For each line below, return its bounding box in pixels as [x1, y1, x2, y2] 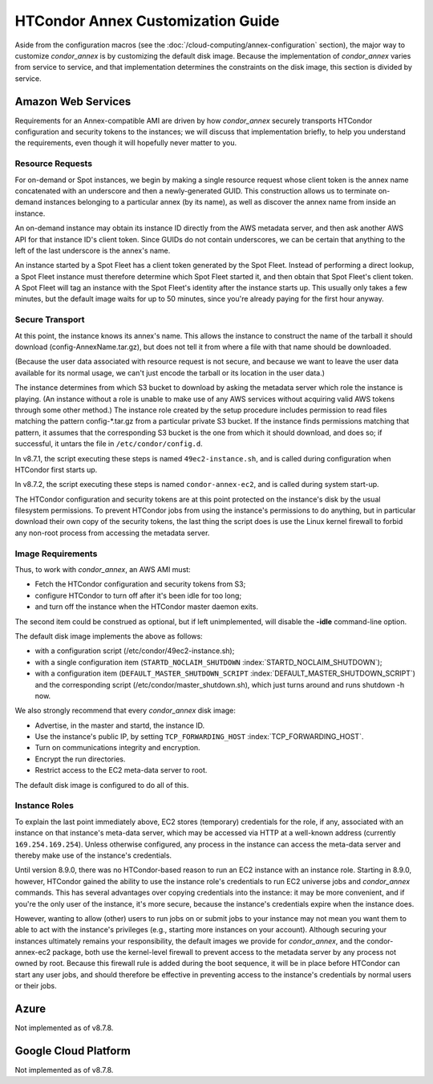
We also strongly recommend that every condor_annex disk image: [14, 706, 237, 716]
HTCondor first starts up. [14, 465, 98, 474]
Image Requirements [14, 548, 98, 559]
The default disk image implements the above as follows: [14, 631, 204, 641]
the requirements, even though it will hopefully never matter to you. [14, 138, 237, 148]
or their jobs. [14, 981, 58, 991]
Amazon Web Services [14, 95, 132, 108]
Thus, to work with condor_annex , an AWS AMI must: [14, 564, 192, 574]
